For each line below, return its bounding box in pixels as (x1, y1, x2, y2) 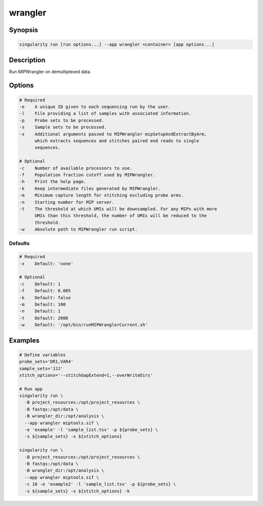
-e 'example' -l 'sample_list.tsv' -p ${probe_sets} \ (24, 427, 158, 433)
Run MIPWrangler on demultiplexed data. (9, 69, 92, 74)
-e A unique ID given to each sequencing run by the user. (19, 104, 171, 109)
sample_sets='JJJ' (19, 365, 63, 371)
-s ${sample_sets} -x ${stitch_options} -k (24, 488, 130, 494)
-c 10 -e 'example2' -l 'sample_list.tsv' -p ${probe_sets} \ (24, 482, 176, 487)
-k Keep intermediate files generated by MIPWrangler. (19, 185, 161, 191)
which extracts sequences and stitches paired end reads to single (35, 138, 199, 144)
